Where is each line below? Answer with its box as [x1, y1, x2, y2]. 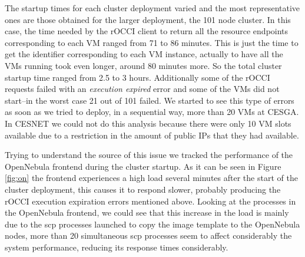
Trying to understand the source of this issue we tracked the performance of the [5, 149, 293, 161]
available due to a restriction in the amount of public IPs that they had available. [5, 128, 299, 141]
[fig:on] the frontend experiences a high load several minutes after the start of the [5, 172, 298, 184]
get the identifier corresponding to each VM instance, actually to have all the [5, 48, 283, 60]
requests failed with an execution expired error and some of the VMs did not [5, 83, 280, 95]
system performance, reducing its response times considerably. [5, 240, 228, 253]
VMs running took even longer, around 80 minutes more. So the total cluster [5, 59, 282, 71]
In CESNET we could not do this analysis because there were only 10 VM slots [5, 117, 291, 129]
